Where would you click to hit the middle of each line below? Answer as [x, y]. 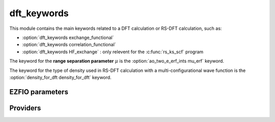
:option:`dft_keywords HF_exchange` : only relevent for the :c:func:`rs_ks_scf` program [113, 52]
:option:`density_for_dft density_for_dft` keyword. [60, 77]
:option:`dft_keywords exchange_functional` [68, 37]
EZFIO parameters [39, 92]
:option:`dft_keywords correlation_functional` [69, 45]
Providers [25, 108]
